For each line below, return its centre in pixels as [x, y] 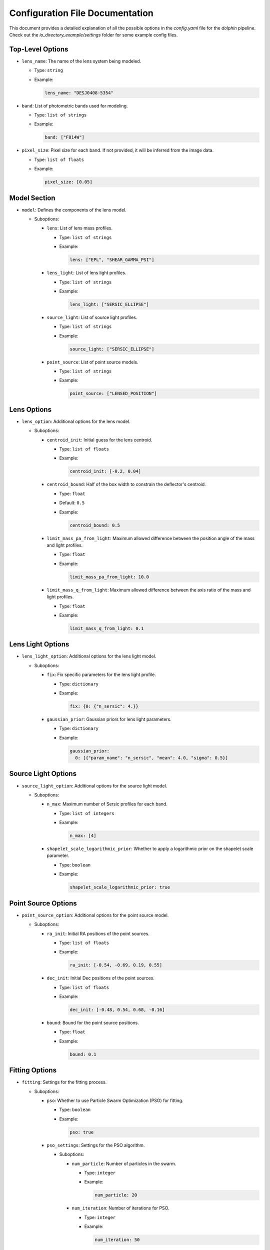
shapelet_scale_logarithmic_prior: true [120, 887]
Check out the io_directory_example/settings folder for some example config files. [93, 34]
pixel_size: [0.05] [68, 182]
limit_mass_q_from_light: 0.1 [107, 628]
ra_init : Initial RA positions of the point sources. [98, 933]
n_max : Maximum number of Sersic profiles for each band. [107, 804]
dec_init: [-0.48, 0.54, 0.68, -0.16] [117, 1010]
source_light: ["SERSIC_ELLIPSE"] [112, 349]
